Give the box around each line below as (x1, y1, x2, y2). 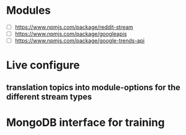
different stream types (6, 91, 92, 102)
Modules (6, 4, 51, 17)
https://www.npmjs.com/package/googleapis (14, 31, 127, 37)
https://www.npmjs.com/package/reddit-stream (14, 23, 134, 31)
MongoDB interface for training (6, 115, 165, 129)
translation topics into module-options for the (6, 82, 181, 92)
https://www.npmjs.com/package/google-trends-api (14, 37, 145, 44)
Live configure (6, 58, 80, 72)
